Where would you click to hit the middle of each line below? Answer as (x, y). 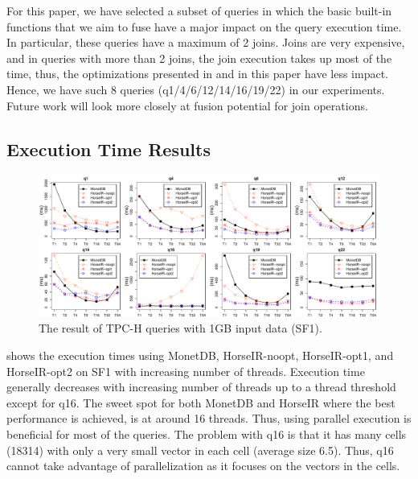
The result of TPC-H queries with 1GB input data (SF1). (180, 328)
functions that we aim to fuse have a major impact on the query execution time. (204, 26)
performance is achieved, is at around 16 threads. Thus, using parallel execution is (209, 418)
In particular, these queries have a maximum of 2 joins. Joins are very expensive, (206, 42)
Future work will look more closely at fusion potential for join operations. (187, 105)
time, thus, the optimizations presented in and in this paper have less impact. (197, 74)
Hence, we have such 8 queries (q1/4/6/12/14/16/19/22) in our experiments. (196, 89)
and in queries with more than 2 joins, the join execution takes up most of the (199, 58)
